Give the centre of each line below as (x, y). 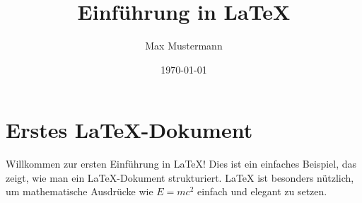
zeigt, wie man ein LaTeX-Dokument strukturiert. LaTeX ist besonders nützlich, (180, 177)
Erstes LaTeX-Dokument (129, 130)
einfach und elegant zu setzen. (262, 191)
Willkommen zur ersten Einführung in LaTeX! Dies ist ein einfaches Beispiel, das (181, 164)
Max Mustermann (184, 46)
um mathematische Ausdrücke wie (80, 191)
